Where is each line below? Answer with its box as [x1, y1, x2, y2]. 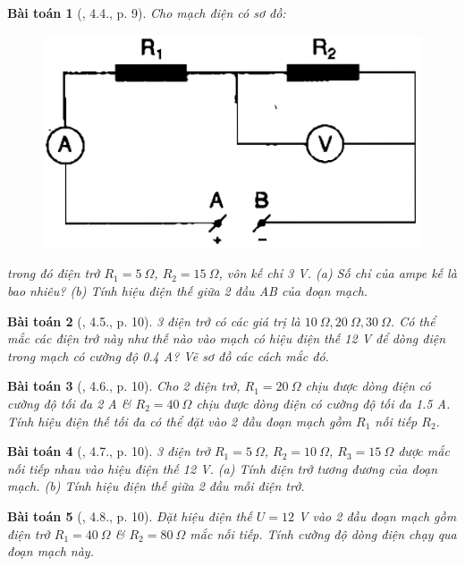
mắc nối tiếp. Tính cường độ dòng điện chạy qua [190, 524, 457, 543]
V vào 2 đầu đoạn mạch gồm [299, 506, 457, 525]
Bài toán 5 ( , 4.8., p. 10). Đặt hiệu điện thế [7, 506, 252, 525]
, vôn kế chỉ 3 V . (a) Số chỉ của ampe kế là [218, 264, 457, 283]
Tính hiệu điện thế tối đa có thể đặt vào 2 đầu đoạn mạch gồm [7, 411, 351, 430]
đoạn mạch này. [7, 542, 94, 561]
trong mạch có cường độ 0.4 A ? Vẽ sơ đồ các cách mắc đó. [7, 346, 329, 365]
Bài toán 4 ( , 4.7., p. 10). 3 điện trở [7, 442, 210, 460]
